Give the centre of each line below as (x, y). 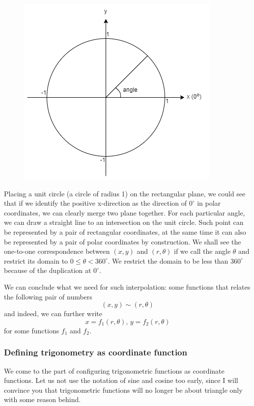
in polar (209, 203)
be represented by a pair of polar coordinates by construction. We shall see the (123, 241)
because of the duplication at (48, 270)
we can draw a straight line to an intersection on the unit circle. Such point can (124, 222)
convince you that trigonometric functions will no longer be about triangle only (123, 390)
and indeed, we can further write (53, 313)
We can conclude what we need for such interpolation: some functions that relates (127, 286)
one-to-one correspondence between (57, 251)
